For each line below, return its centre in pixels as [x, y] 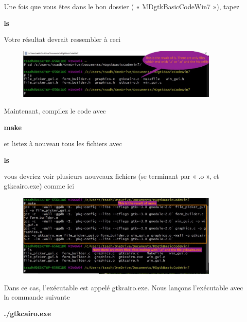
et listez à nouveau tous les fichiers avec [63, 143]
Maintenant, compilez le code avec [55, 111]
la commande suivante [37, 297]
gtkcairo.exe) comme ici [39, 185]
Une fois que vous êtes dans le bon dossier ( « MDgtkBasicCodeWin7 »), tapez [122, 6]
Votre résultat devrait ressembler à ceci [62, 39]
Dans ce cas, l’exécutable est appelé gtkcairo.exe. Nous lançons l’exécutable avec [123, 287]
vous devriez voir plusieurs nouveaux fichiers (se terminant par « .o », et [112, 176]
